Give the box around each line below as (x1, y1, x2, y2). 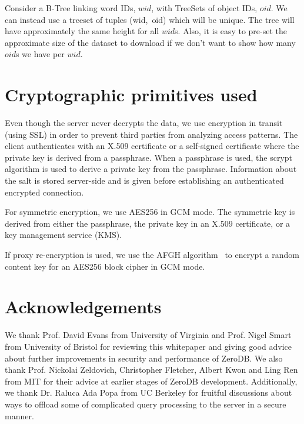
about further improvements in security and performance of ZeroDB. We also (5, 352, 283, 364)
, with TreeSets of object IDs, (151, 2, 258, 14)
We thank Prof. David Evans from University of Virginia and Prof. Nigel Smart (5, 329, 292, 341)
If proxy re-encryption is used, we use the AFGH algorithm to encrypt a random (5, 249, 299, 261)
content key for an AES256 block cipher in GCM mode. (5, 260, 205, 272)
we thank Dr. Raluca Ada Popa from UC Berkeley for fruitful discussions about (5, 386, 292, 399)
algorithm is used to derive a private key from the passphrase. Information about (5, 163, 297, 175)
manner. (5, 409, 34, 422)
